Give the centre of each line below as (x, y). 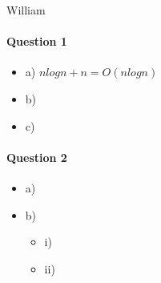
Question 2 (37, 157)
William (26, 10)
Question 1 (37, 41)
